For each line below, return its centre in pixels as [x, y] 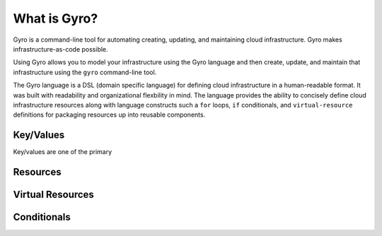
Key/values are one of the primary [63, 152]
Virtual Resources [54, 195]
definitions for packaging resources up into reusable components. [109, 115]
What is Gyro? [56, 18]
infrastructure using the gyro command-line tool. [85, 72]
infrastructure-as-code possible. [61, 49]
